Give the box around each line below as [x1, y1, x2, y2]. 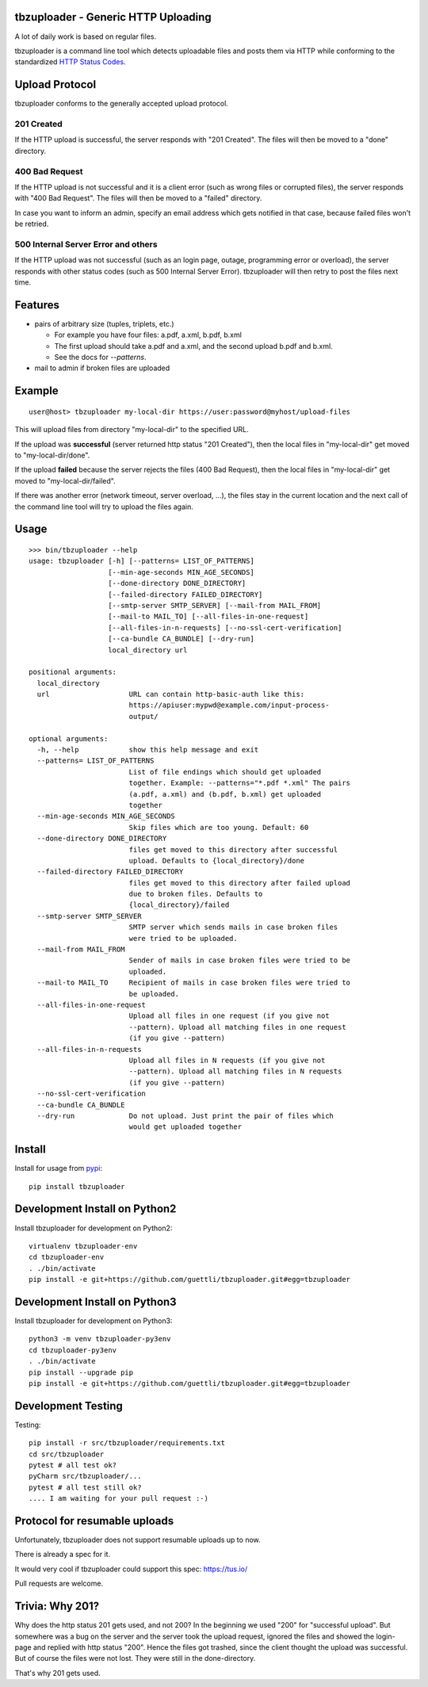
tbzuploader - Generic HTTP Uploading [14, 10, 212, 24]
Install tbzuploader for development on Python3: [14, 1316, 173, 1325]
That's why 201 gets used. [14, 1668, 101, 1677]
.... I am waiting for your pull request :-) [29, 1494, 209, 1503]
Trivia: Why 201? [14, 1600, 99, 1613]
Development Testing [14, 1399, 123, 1413]
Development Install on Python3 [14, 1295, 178, 1308]
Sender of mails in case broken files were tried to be [128, 956, 351, 965]
